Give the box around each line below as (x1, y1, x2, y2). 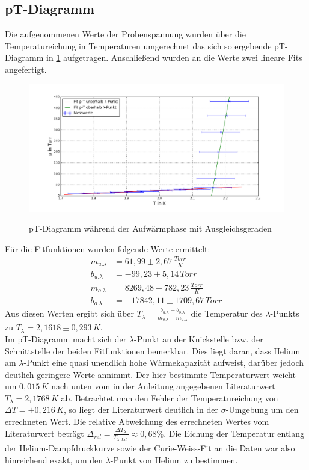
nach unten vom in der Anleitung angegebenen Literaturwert (51, 380, 275, 392)
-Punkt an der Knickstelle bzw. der (133, 332, 263, 345)
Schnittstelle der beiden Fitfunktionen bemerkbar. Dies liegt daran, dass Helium (5, 344, 301, 357)
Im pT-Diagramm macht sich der (5, 332, 127, 345)
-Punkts (270, 307, 299, 320)
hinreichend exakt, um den (5, 453, 103, 466)
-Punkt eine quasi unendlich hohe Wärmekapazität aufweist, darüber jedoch (23, 356, 304, 369)
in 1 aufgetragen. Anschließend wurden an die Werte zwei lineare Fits (46, 51, 302, 64)
